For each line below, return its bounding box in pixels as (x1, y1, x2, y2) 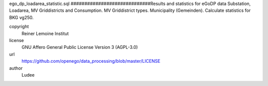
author (9, 65, 23, 71)
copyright (9, 24, 29, 30)
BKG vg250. (9, 14, 34, 20)
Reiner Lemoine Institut (21, 30, 69, 37)
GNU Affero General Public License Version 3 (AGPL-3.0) (21, 44, 138, 50)
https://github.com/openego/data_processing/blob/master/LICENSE (21, 58, 161, 64)
